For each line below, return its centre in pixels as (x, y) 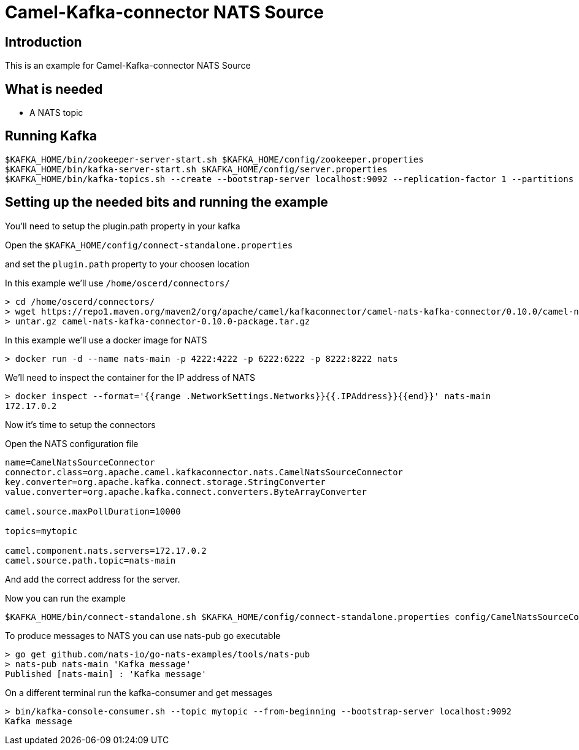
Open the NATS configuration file (72, 443)
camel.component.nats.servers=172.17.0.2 (106, 550)
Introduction (44, 42)
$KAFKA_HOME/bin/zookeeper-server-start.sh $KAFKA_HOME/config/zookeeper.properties (214, 159)
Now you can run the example (65, 598)
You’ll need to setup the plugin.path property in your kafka (123, 226)
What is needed (54, 89)
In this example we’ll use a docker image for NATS (106, 340)
